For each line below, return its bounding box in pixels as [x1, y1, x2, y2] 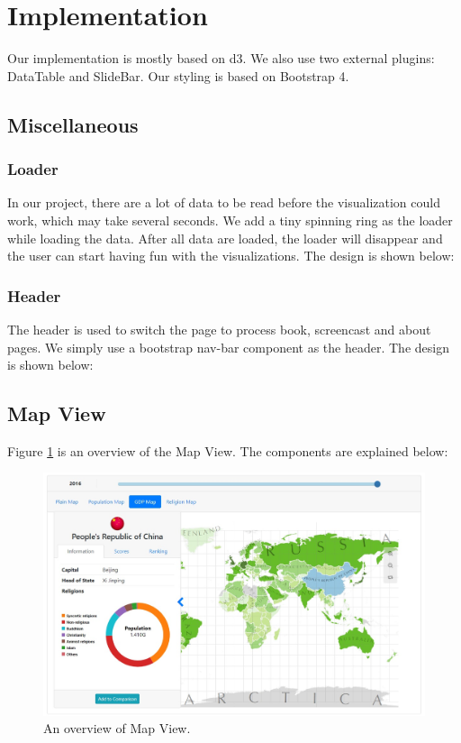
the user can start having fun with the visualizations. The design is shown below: [7, 246, 455, 265]
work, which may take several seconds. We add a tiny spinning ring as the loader [7, 210, 453, 229]
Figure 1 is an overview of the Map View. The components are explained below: [7, 441, 448, 460]
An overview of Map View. [43, 719, 191, 738]
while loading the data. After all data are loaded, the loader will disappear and [7, 228, 443, 247]
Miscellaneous [7, 110, 139, 138]
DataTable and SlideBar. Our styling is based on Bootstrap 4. [7, 66, 349, 85]
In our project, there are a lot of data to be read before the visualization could [7, 193, 440, 212]
